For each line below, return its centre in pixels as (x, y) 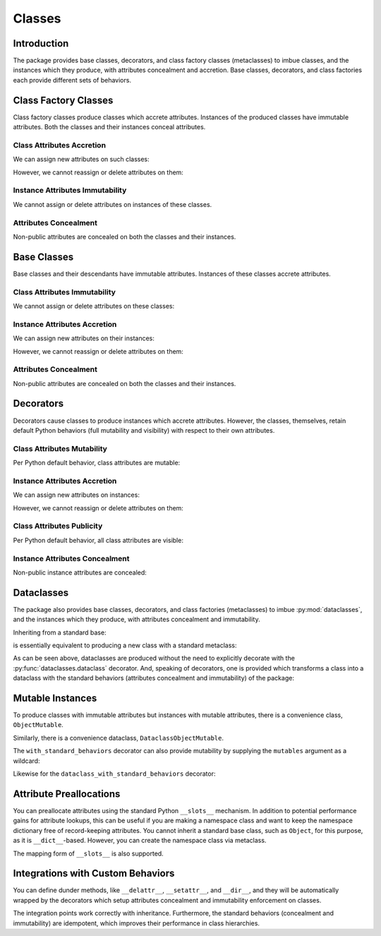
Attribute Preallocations (67, 794)
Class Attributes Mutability (60, 448)
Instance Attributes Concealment (71, 558)
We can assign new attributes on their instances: (84, 338)
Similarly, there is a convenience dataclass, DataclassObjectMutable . (118, 738)
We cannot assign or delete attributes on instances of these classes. (113, 204)
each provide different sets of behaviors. (72, 80)
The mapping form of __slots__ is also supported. (88, 853)
